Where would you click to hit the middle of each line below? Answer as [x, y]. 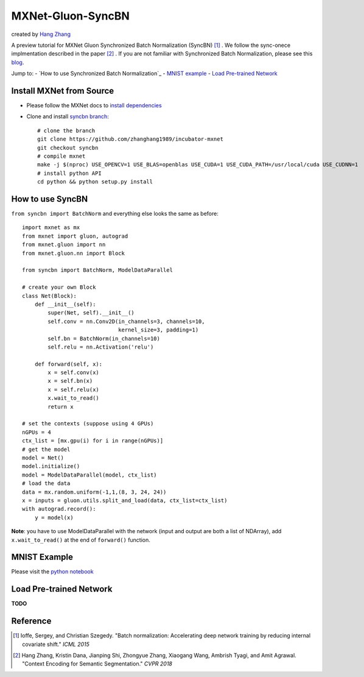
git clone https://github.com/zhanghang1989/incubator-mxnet [130, 139]
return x [61, 406]
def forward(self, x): [68, 364]
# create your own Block [59, 287]
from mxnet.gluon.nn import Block [73, 253]
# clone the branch [66, 130]
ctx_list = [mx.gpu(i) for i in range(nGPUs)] [93, 441]
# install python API [69, 173]
